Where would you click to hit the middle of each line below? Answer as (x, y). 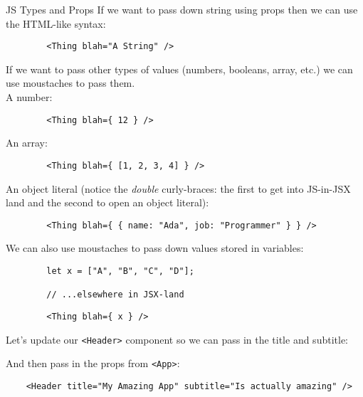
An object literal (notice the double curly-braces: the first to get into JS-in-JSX (178, 188)
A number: (29, 97)
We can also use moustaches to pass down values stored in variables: (155, 248)
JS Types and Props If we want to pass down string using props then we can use (182, 9)
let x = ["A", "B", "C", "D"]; (120, 271)
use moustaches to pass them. (70, 83)
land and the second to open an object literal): (107, 202)
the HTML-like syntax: (56, 23)
